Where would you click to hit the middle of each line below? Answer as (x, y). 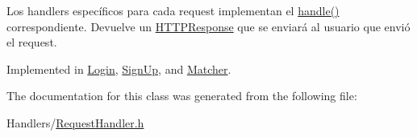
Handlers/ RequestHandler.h (75, 122)
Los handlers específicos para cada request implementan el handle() (173, 10)
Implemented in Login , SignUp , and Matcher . (119, 68)
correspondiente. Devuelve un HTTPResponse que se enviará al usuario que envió (208, 26)
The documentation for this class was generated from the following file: (182, 96)
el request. (32, 42)
